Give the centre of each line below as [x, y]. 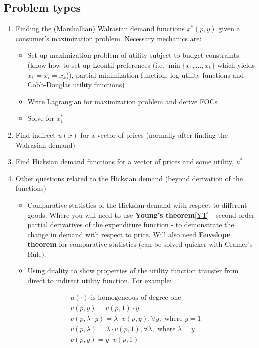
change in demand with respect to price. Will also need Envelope [129, 234]
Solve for [41, 118]
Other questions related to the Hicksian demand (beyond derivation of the [129, 178]
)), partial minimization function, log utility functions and [155, 74]
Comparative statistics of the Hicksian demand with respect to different [137, 205]
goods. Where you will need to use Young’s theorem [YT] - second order [141, 215]
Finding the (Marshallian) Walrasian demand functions [100, 28]
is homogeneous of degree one [136, 298]
